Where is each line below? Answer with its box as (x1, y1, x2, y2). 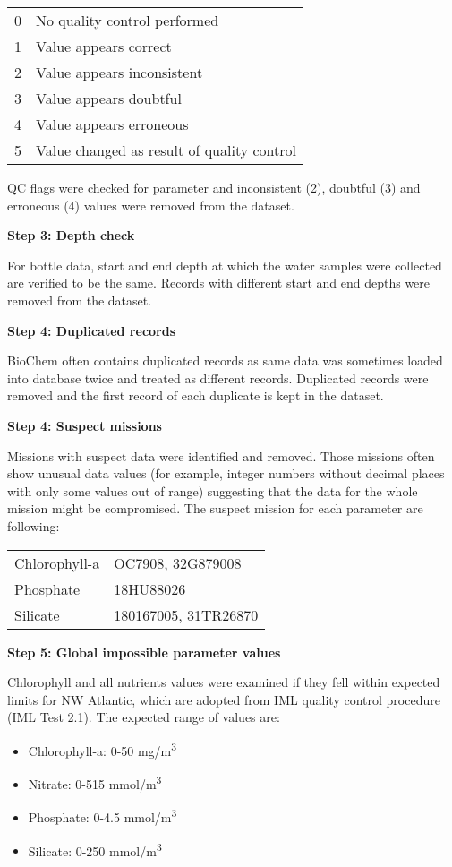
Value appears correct (36, 36, 172, 56)
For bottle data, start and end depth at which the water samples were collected (7, 255, 442, 274)
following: (7, 516, 60, 535)
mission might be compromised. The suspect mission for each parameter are (7, 499, 423, 518)
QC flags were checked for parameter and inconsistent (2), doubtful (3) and (7, 178, 421, 196)
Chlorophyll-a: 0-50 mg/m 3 (28, 738, 177, 760)
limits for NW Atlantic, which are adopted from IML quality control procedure (7, 690, 440, 708)
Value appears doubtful (36, 88, 182, 108)
